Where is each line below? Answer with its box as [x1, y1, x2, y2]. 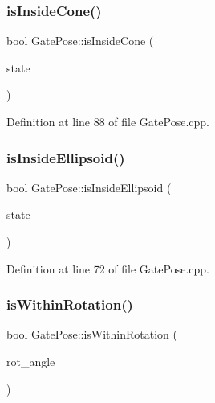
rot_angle [6, 353, 55, 369]
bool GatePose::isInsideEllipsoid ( [6, 179, 172, 195]
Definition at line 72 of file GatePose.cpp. [6, 260, 209, 277]
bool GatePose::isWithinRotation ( [6, 326, 178, 343]
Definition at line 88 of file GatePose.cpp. [6, 113, 209, 130]
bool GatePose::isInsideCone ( [6, 32, 154, 49]
